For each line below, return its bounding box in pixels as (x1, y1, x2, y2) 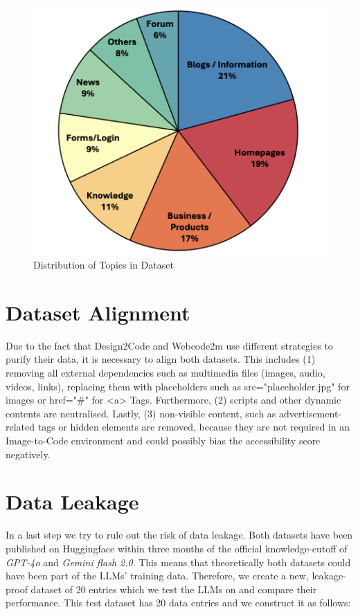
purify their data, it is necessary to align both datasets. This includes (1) (6, 352, 316, 366)
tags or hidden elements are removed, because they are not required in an (37, 419, 350, 434)
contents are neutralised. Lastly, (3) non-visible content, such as (6, 406, 276, 420)
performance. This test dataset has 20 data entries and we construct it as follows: (6, 595, 351, 610)
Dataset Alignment (6, 298, 190, 326)
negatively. (6, 446, 51, 461)
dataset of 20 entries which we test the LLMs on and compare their (30, 581, 317, 596)
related (6, 419, 35, 434)
